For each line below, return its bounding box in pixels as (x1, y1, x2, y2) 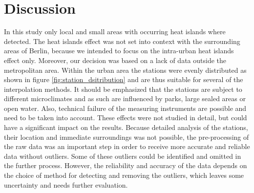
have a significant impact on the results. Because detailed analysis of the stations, (4, 122, 248, 132)
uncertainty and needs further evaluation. (4, 179, 128, 190)
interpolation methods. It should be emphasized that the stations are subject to (4, 84, 242, 94)
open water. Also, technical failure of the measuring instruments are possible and (4, 103, 247, 113)
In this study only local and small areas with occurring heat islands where (4, 26, 226, 37)
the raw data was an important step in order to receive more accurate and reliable (4, 141, 250, 151)
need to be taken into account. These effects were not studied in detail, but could (4, 112, 247, 123)
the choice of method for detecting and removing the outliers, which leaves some (4, 170, 244, 180)
